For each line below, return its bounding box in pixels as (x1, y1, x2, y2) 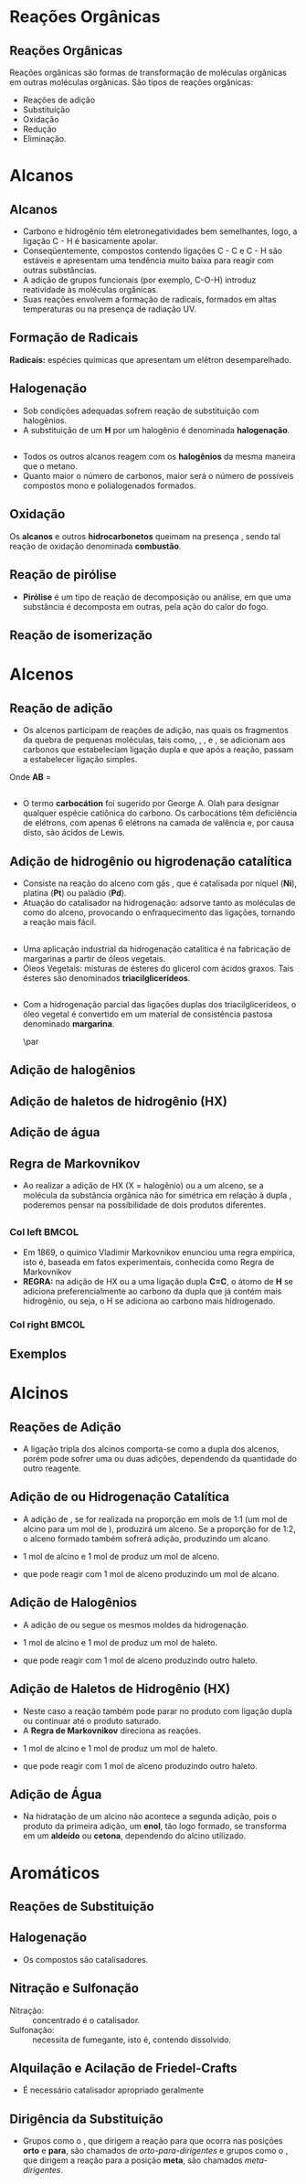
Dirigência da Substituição (9, 2111, 164, 2126)
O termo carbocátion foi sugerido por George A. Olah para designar (22, 798, 280, 809)
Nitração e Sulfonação (9, 1981, 140, 1997)
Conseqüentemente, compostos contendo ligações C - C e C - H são (22, 245, 283, 256)
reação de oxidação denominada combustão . (9, 540, 182, 551)
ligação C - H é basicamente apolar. (22, 236, 158, 246)
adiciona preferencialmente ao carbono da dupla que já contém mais (22, 1285, 282, 1296)
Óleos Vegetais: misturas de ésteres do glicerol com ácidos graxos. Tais (22, 963, 294, 974)
